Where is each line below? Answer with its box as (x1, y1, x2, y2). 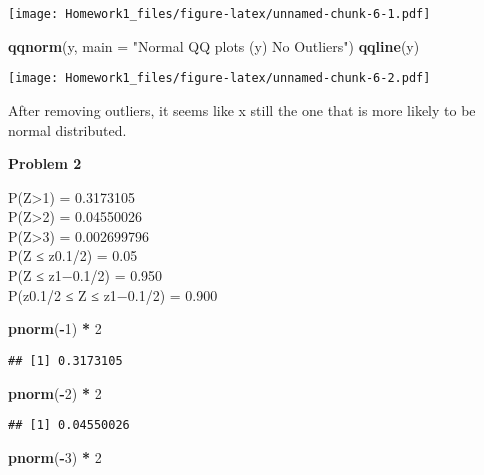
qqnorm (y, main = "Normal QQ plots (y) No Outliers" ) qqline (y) (8, 35, 420, 56)
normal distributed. (8, 119, 127, 140)
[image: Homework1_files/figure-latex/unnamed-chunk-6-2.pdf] (8, 71, 431, 86)
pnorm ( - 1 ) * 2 (8, 318, 102, 339)
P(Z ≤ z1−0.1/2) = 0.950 (8, 265, 163, 286)
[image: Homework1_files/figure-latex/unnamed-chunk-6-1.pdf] (8, 7, 431, 21)
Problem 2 (8, 153, 82, 174)
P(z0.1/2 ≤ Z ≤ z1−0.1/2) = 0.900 (8, 284, 218, 305)
